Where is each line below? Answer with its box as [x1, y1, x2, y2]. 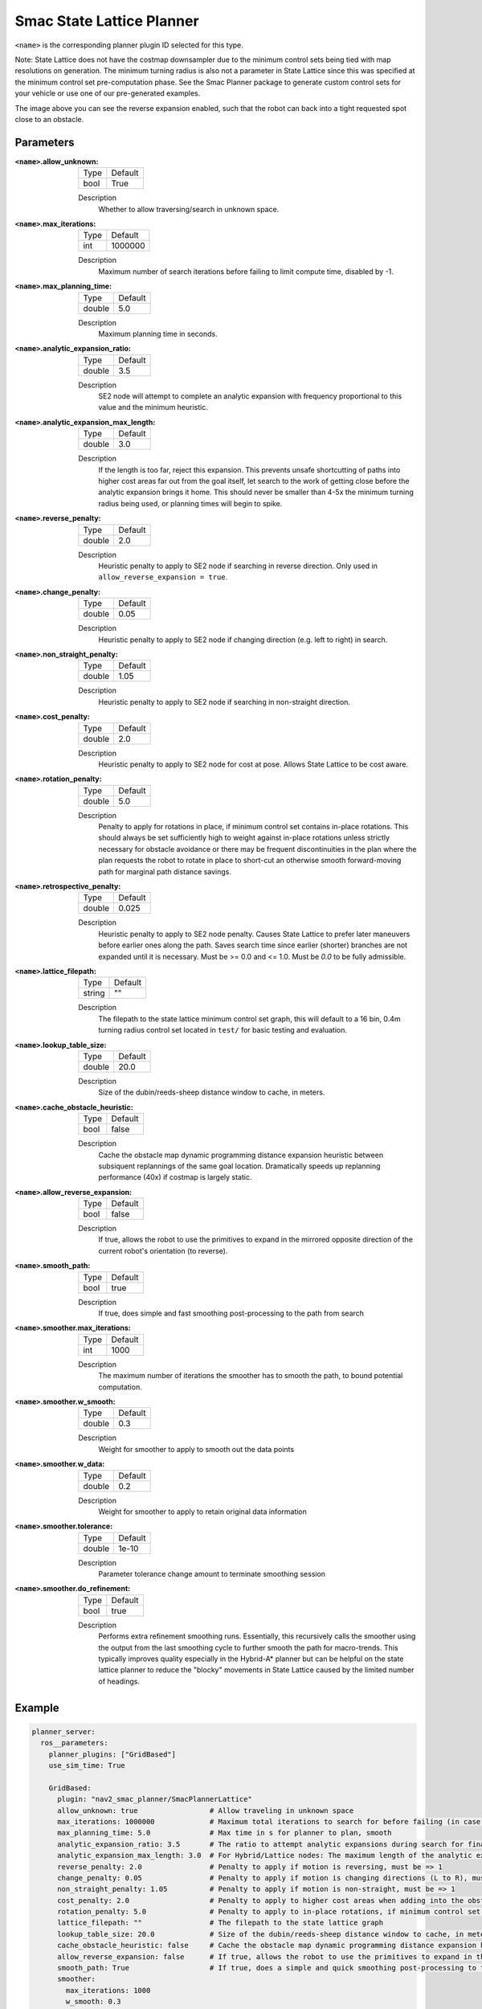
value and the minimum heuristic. [98, 403, 208, 412]
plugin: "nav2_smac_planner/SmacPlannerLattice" [57, 1794, 252, 1804]
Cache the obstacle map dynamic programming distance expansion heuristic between [98, 1150, 384, 1160]
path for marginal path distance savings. [98, 866, 232, 876]
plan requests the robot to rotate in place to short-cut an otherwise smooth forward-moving [98, 856, 402, 865]
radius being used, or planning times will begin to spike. [98, 498, 283, 508]
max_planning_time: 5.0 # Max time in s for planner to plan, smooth [57, 1828, 393, 1838]
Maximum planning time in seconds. [98, 329, 218, 338]
